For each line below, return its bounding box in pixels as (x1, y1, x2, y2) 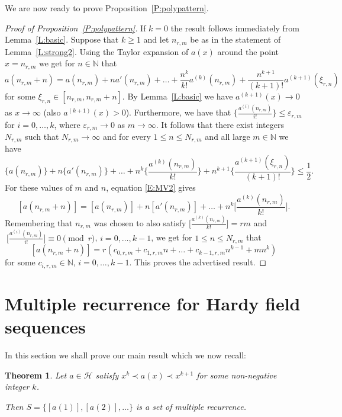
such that (25, 130, 59, 142)
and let (143, 33, 169, 46)
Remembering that (5, 216, 73, 229)
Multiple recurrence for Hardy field (5, 291, 301, 315)
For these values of (5, 181, 72, 194)
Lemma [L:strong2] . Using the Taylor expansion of (5, 45, 189, 57)
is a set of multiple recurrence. (136, 400, 246, 412)
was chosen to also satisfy (93, 216, 186, 229)
